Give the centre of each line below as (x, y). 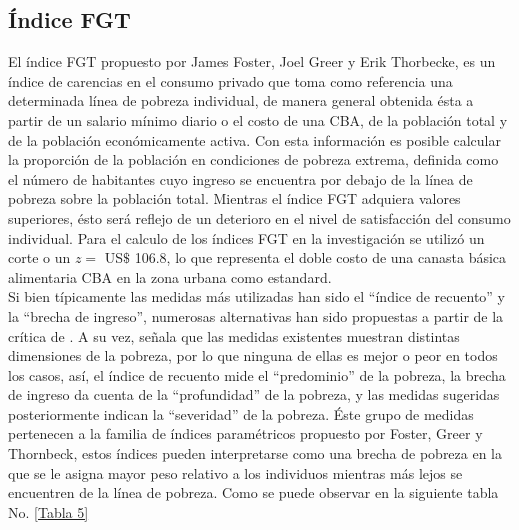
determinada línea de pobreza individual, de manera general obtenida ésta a (241, 100)
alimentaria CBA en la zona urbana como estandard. (170, 276)
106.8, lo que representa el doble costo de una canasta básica (320, 257)
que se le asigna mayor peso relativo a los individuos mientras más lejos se (235, 472)
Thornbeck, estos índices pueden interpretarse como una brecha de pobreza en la (255, 453)
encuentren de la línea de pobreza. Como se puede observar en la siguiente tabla (253, 492)
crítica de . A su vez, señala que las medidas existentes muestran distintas (234, 335)
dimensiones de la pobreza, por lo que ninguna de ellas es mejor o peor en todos (253, 355)
